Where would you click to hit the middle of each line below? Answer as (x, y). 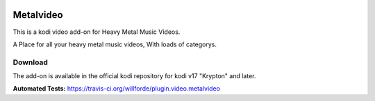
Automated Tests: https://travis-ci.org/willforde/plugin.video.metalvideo (116, 89)
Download (31, 62)
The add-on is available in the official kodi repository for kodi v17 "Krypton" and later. (134, 76)
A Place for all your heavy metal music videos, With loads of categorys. (115, 44)
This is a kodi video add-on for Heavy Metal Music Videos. (97, 32)
